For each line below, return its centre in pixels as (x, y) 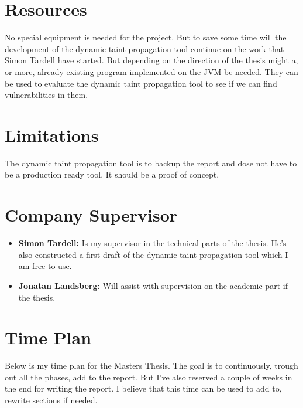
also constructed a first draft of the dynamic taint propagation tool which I (153, 254)
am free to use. (45, 266)
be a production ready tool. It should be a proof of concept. (112, 174)
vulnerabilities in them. (47, 95)
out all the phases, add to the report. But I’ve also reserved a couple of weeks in (149, 377)
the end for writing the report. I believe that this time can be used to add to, (143, 388)
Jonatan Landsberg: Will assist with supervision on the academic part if (153, 285)
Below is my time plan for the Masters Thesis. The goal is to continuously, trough (151, 365)
